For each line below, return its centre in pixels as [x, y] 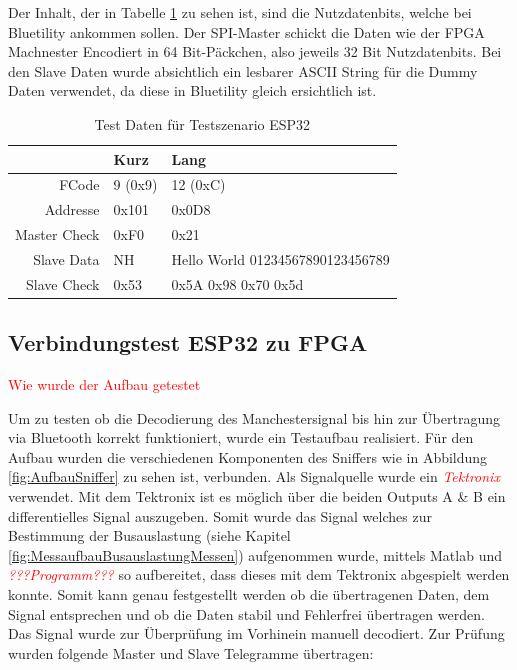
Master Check [57, 234]
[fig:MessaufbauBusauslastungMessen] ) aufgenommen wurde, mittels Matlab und [255, 554]
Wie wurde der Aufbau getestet [104, 384]
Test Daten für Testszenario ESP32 [202, 123]
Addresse [72, 209]
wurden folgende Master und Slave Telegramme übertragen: [191, 652]
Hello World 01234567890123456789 [280, 258]
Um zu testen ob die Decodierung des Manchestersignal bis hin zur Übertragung [254, 417]
